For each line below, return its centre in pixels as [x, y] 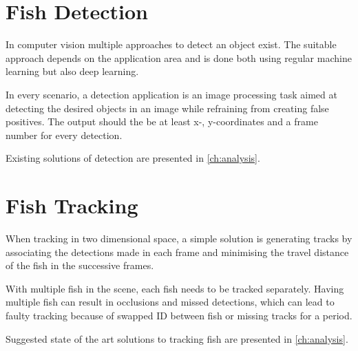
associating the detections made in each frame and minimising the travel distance [177, 252]
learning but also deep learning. [72, 71]
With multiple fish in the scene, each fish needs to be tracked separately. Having [175, 288]
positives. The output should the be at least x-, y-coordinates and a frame [162, 121]
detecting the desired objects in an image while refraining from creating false [167, 108]
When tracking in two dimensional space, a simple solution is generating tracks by [179, 238]
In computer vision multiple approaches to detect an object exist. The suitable [171, 44]
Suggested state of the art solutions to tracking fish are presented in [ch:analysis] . [177, 338]
